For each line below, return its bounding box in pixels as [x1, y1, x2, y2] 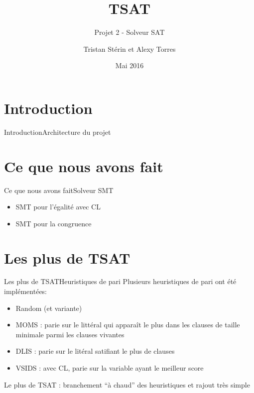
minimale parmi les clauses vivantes [15, 329, 125, 339]
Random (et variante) [15, 302, 82, 313]
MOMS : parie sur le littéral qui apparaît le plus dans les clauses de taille [15, 319, 240, 330]
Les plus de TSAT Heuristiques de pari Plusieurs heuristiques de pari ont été [4, 276, 237, 287]
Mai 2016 [115, 60, 144, 71]
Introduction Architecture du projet [4, 126, 111, 137]
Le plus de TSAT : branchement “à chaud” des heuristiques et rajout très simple [4, 379, 250, 390]
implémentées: [4, 286, 47, 296]
